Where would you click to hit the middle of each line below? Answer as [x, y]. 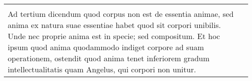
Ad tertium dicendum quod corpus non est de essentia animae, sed [121, 14]
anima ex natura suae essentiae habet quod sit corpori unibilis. [114, 25]
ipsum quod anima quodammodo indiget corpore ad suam [106, 47]
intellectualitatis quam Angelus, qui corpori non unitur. [102, 69]
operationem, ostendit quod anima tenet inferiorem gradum [109, 58]
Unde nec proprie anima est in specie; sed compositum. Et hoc [114, 36]
